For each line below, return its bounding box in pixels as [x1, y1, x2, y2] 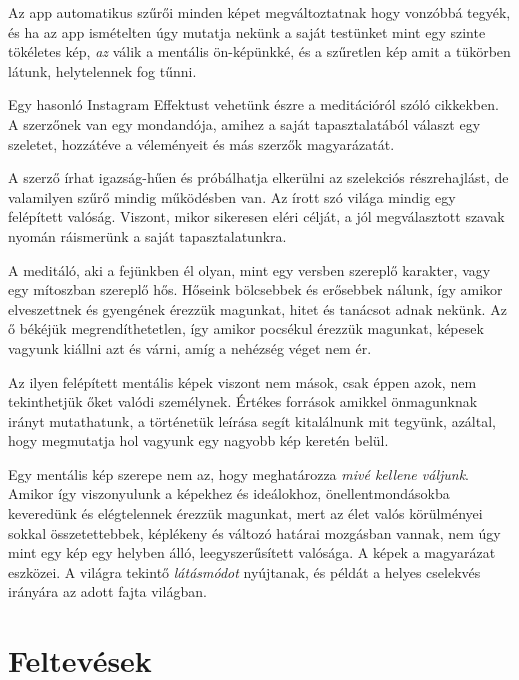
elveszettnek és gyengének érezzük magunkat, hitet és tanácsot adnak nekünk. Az [8, 298, 507, 319]
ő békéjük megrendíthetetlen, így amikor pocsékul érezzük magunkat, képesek [8, 318, 484, 339]
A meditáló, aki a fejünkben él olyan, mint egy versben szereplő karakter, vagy [8, 259, 491, 280]
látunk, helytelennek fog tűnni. [8, 60, 197, 81]
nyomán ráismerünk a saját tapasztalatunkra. [8, 225, 287, 246]
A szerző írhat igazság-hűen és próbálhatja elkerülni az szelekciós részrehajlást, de [8, 167, 509, 188]
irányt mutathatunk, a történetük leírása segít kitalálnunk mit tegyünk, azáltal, [8, 410, 496, 431]
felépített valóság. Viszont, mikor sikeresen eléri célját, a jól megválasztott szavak [8, 206, 505, 227]
